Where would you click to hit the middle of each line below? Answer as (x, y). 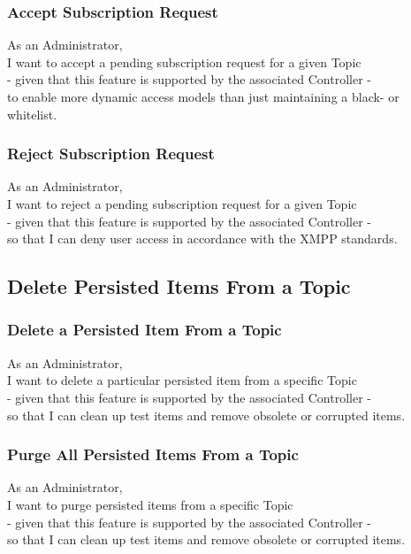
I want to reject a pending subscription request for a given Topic (182, 204)
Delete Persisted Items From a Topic (179, 286)
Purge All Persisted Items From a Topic (153, 454)
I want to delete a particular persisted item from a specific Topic (182, 380)
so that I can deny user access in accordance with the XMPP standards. (202, 239)
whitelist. (32, 114)
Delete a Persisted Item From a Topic (145, 330)
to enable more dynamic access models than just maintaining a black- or (203, 96)
